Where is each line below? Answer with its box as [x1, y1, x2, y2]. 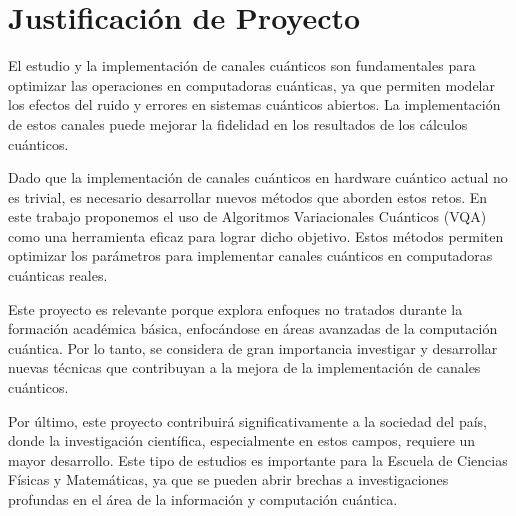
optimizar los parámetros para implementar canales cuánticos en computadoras [8, 245, 493, 266]
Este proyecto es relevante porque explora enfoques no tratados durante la [8, 298, 463, 319]
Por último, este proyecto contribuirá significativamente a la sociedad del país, [8, 410, 487, 431]
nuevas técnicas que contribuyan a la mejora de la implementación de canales [8, 357, 481, 378]
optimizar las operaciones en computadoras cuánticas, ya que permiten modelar [8, 74, 495, 95]
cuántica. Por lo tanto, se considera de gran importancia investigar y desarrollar [8, 337, 498, 358]
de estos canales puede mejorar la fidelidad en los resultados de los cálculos [8, 113, 468, 134]
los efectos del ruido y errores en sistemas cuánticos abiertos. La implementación [8, 94, 501, 115]
